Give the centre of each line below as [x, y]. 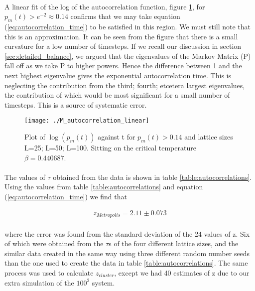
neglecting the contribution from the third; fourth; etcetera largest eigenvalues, [125, 85]
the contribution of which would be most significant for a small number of [117, 95]
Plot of [35, 136]
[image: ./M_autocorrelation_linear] [87, 121]
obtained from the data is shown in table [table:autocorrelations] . [152, 177]
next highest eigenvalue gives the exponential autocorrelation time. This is [118, 75]
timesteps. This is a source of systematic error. [76, 104]
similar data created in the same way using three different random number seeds [127, 253]
